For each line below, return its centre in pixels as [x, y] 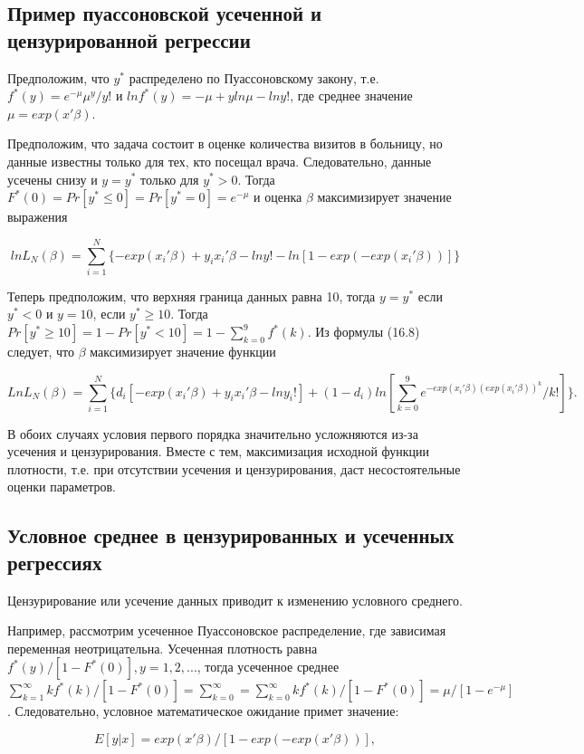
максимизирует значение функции [183, 352]
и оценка [278, 197]
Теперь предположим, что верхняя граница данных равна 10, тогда [191, 296]
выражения [38, 217]
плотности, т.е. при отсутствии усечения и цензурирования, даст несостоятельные [234, 468]
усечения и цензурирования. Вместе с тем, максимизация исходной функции [219, 451]
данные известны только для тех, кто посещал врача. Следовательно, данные [220, 161]
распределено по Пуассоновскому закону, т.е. [254, 77]
